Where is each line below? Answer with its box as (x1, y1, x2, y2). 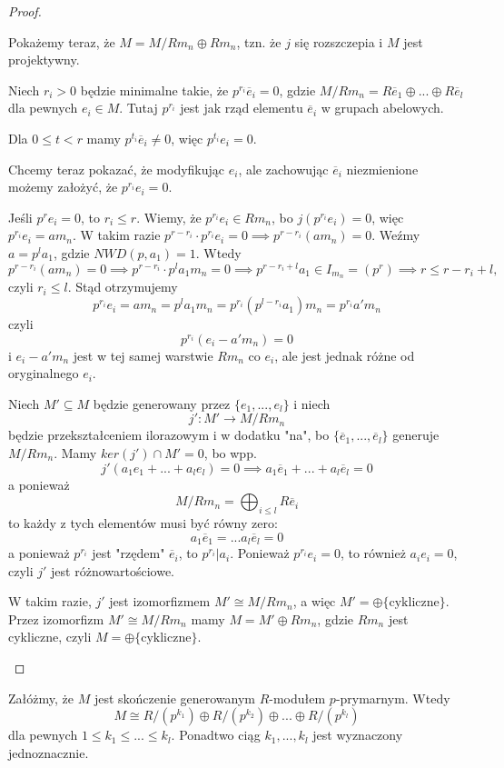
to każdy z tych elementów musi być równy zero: (8, 514, 278, 533)
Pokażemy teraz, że (8, 32, 115, 51)
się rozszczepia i (294, 32, 383, 51)
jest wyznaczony (312, 725, 403, 744)
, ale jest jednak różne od (274, 345, 415, 364)
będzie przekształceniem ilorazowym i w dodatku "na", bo (8, 425, 330, 444)
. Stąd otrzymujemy (67, 277, 178, 296)
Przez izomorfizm (8, 609, 104, 628)
